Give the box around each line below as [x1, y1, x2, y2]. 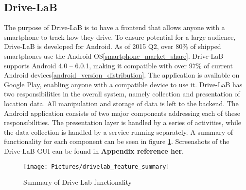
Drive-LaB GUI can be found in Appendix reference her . [4, 145, 184, 156]
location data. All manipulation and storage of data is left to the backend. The [4, 98, 239, 108]
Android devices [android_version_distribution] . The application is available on [4, 70, 240, 80]
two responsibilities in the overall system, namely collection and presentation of [4, 89, 240, 99]
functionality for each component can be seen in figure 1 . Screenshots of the [4, 136, 229, 146]
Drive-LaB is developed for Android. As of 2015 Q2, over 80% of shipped [4, 41, 221, 51]
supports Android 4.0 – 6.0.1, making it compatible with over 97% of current [4, 60, 233, 70]
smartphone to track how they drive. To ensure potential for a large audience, [4, 32, 236, 42]
